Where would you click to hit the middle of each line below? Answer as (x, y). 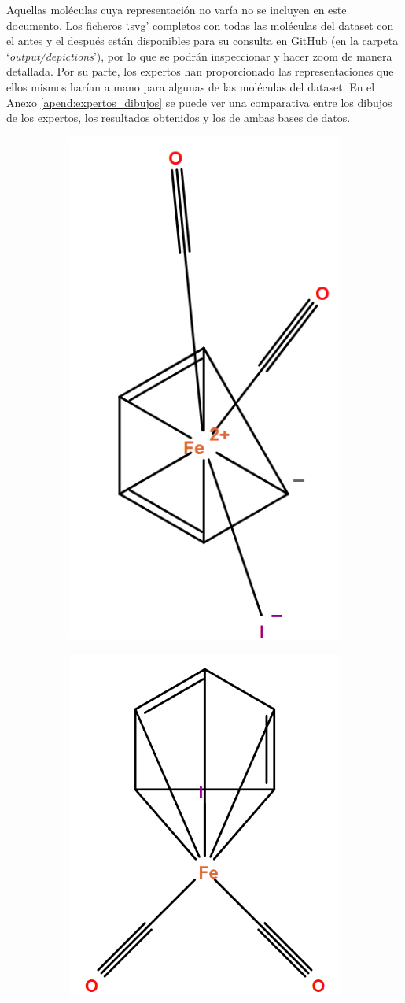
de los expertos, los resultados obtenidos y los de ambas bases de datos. (179, 118)
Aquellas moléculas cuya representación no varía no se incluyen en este (177, 9)
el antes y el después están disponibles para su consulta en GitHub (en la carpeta (202, 41)
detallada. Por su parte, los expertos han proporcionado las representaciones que (200, 71)
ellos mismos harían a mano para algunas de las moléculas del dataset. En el (191, 86)
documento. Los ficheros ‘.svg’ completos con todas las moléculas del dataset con (200, 25)
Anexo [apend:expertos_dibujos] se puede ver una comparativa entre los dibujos (199, 102)
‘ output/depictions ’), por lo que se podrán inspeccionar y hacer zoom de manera (199, 56)
